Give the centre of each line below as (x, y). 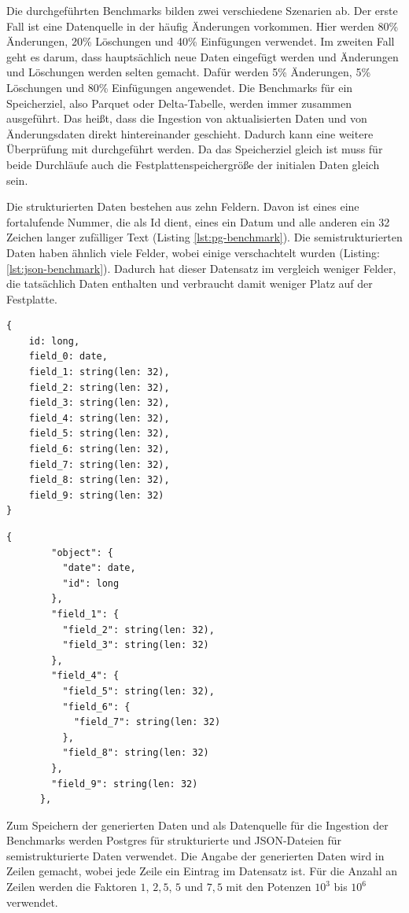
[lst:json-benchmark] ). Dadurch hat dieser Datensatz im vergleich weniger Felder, (201, 268)
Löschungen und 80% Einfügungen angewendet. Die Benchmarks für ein (180, 87)
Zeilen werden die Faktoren (72, 887)
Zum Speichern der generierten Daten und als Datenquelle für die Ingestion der (197, 825)
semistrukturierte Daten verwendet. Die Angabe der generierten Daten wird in (195, 855)
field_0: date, (68, 357)
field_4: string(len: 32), (99, 418)
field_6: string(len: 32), (99, 449)
